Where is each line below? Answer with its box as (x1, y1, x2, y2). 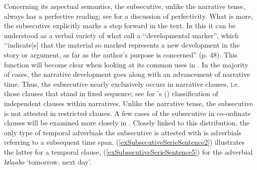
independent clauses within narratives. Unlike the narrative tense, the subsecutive (4, 98, 253, 108)
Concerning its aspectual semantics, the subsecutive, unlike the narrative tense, (4, 1, 246, 11)
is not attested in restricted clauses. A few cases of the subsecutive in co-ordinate (4, 108, 251, 118)
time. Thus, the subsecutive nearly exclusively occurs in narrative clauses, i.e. (4, 78, 240, 89)
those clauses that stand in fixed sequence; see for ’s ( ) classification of (4, 88, 218, 99)
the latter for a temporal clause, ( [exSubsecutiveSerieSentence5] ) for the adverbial (4, 146, 253, 157)
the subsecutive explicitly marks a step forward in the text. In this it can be (4, 20, 236, 31)
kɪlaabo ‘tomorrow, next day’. (4, 156, 92, 167)
